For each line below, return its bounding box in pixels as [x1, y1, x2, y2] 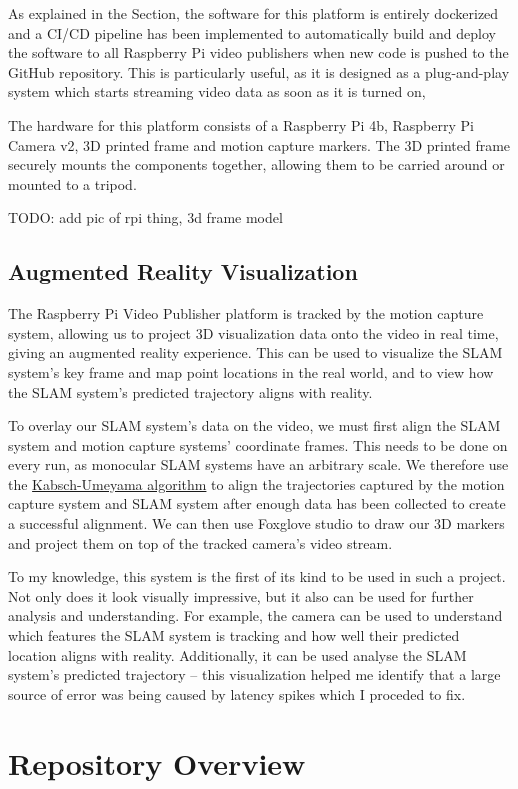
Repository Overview [8, 742, 306, 783]
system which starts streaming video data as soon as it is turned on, [8, 81, 426, 102]
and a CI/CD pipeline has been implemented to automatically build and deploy [8, 22, 496, 43]
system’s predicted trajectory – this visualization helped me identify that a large [8, 664, 501, 685]
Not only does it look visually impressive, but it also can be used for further [8, 585, 474, 606]
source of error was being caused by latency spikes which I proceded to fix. [8, 683, 466, 704]
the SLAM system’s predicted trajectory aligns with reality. [8, 381, 373, 402]
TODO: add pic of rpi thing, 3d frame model [8, 207, 283, 228]
